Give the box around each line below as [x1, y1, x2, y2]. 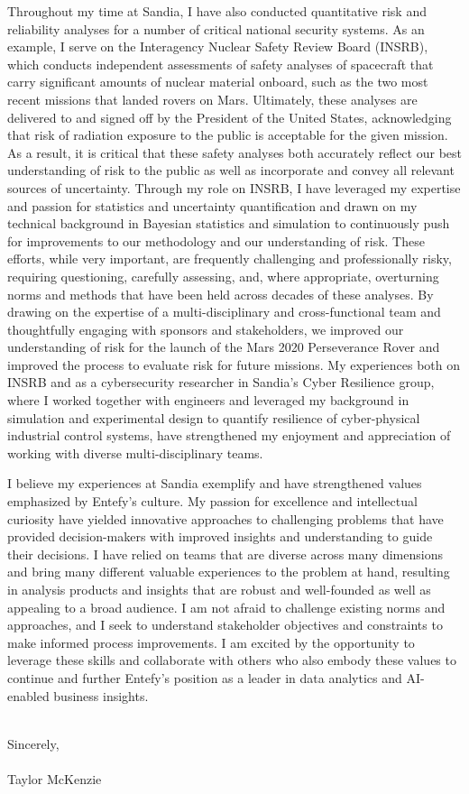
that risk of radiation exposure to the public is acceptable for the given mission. [7, 125, 448, 144]
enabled [7, 686, 50, 705]
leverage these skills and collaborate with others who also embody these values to [7, 651, 456, 669]
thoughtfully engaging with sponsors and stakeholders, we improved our [7, 319, 404, 338]
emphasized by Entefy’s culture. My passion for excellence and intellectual [7, 492, 418, 511]
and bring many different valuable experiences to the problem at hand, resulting [7, 562, 450, 581]
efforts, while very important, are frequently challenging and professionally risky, [7, 249, 452, 268]
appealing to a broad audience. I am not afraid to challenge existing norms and [7, 597, 446, 616]
